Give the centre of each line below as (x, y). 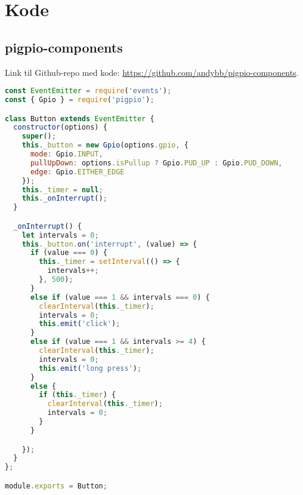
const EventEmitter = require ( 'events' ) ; (88, 91)
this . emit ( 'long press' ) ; (90, 368)
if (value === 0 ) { (69, 253)
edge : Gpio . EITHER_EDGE (77, 172)
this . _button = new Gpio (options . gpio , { (105, 145)
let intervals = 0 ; (60, 235)
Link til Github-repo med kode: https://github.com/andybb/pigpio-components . (152, 72)
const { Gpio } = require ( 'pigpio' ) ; (80, 100)
